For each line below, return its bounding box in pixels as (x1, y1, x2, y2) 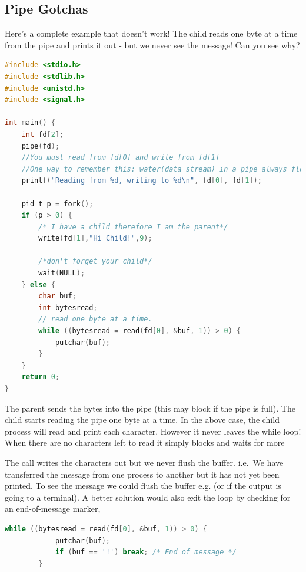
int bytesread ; (38, 303, 98, 312)
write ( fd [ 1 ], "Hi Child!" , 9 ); (38, 234, 152, 243)
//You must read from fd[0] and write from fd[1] (21, 153, 220, 162)
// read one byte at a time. (38, 315, 152, 324)
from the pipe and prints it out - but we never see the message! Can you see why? (5, 38, 300, 51)
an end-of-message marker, (5, 502, 101, 515)
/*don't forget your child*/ (38, 257, 152, 266)
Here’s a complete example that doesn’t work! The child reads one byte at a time (5, 27, 298, 40)
